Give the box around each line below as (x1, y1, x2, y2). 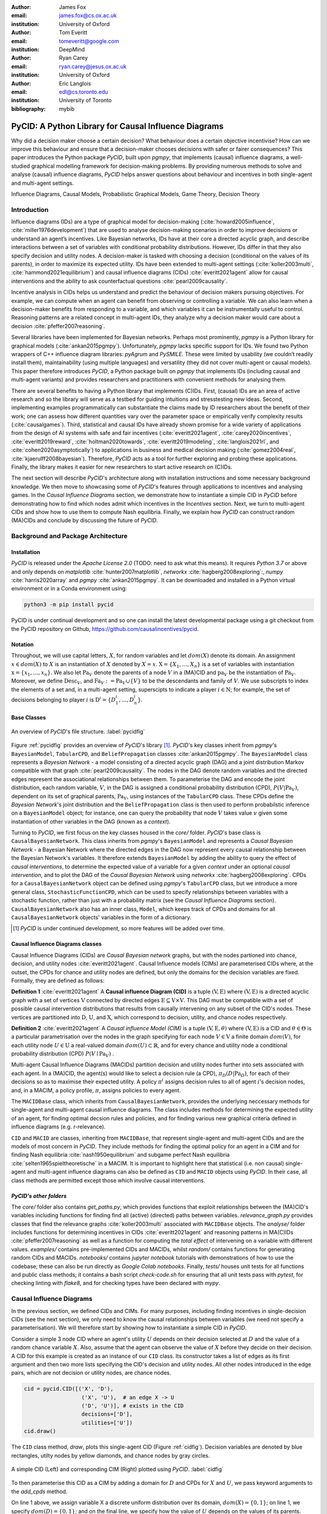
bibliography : (11, 105, 46, 112)
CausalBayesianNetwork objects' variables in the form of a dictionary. (11, 913, 192, 921)
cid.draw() (24, 1428, 56, 1435)
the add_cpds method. (11, 1487, 68, 1495)
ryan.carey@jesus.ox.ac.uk (59, 62, 127, 70)
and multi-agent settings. (11, 179, 74, 187)
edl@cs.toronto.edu (59, 88, 108, 95)
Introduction (11, 205, 48, 214)
